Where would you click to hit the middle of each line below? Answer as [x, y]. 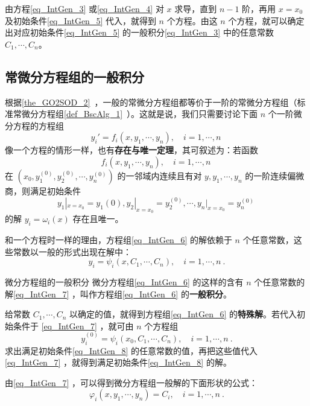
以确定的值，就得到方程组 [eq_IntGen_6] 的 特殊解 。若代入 [183, 314]
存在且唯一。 [98, 219]
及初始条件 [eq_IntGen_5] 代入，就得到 [81, 20]
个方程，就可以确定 [266, 20]
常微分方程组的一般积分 [74, 76]
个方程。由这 [192, 20]
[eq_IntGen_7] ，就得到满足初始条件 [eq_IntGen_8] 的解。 [118, 362]
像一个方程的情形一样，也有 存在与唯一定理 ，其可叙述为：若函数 [131, 150]
